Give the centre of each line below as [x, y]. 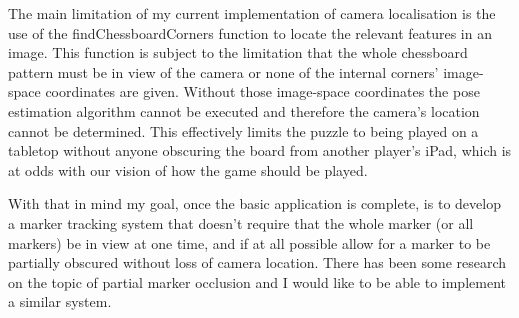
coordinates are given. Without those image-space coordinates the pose [262, 91]
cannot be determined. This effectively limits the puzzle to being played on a [243, 130]
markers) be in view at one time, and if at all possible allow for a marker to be [249, 242]
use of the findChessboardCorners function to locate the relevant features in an [250, 32]
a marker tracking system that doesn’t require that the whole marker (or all [241, 222]
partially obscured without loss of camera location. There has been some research [257, 262]
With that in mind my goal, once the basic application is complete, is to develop [254, 203]
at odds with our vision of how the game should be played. [188, 169]
